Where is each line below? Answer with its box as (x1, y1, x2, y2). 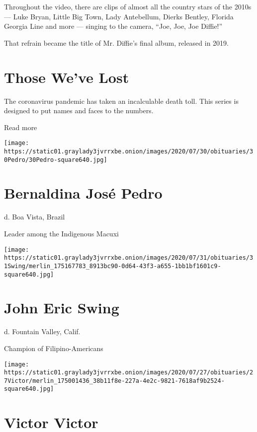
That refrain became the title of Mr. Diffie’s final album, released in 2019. (4, 37, 229, 48)
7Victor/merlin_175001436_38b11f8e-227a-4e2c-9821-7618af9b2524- (4, 377, 225, 384)
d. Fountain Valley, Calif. (4, 326, 81, 337)
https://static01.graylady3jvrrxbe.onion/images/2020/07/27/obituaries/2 (4, 369, 254, 376)
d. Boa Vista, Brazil (4, 212, 65, 222)
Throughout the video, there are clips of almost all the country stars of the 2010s (4, 1, 252, 11)
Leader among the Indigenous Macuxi (4, 228, 119, 238)
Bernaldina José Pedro (4, 183, 163, 203)
